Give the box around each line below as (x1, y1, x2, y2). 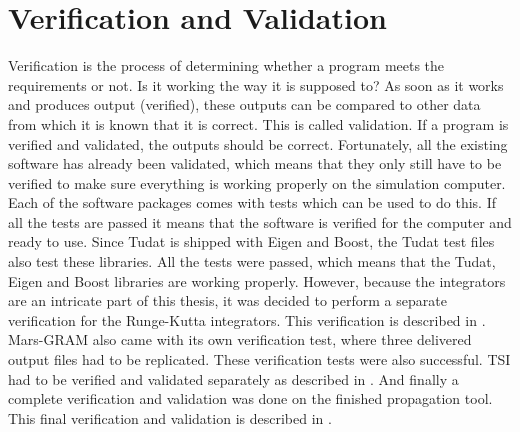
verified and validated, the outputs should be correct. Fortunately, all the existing (8, 133, 508, 154)
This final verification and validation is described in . (8, 407, 332, 428)
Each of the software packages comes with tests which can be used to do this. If (8, 192, 496, 213)
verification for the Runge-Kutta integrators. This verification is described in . (8, 309, 486, 330)
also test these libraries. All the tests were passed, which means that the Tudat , (8, 251, 496, 272)
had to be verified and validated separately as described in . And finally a (8, 368, 459, 389)
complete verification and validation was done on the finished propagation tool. (8, 388, 493, 409)
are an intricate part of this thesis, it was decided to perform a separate (8, 290, 447, 311)
